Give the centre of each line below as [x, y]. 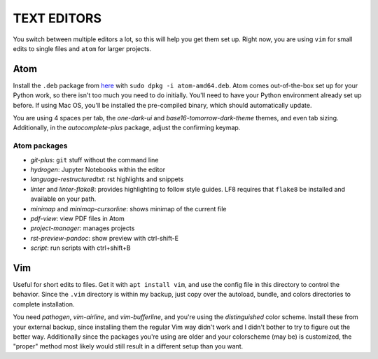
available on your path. [63, 199]
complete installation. [44, 304]
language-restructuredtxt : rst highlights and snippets [107, 179]
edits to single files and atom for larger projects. [82, 48]
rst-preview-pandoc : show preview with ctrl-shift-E [104, 238]
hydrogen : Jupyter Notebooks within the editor [98, 169]
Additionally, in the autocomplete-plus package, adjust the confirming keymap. [127, 128]
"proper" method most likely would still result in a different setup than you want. [128, 346]
